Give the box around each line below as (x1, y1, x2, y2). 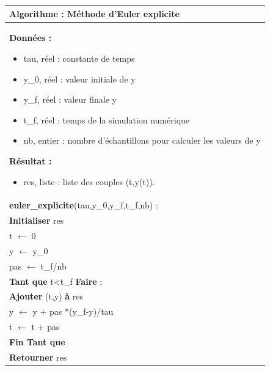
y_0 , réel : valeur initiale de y (23, 72, 136, 85)
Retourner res (9, 350, 67, 363)
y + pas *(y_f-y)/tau (32, 305, 114, 318)
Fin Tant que (9, 335, 65, 348)
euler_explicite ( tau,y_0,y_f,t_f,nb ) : (9, 199, 158, 211)
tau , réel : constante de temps (23, 51, 135, 64)
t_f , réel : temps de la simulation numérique (23, 113, 190, 126)
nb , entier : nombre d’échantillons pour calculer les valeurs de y (23, 134, 261, 147)
